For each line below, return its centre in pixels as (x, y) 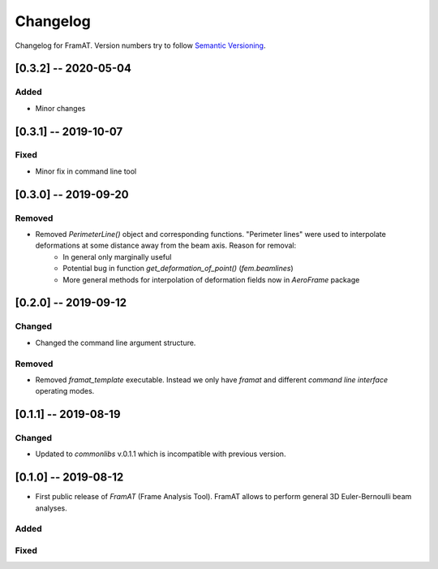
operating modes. (65, 391)
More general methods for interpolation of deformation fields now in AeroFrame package (211, 279)
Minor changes (60, 108)
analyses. (52, 508)
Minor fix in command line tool (86, 171)
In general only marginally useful (117, 256)
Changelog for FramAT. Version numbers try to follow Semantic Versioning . (140, 45)
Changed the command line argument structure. (116, 343)
